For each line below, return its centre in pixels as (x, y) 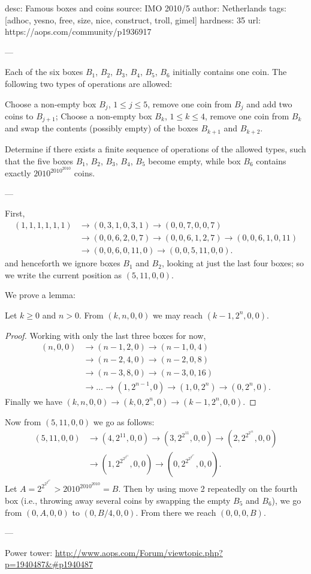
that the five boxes (39, 160)
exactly (18, 173)
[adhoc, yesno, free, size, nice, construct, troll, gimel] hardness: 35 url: (133, 19)
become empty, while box (194, 160)
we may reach (178, 315)
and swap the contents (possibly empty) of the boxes (102, 128)
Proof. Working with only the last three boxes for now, (105, 335)
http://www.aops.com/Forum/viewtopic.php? (139, 552)
